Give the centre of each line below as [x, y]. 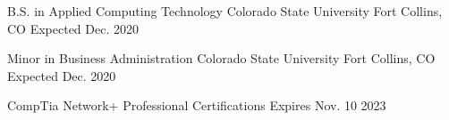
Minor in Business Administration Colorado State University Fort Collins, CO [221, 58]
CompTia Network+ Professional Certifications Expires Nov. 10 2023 [197, 105]
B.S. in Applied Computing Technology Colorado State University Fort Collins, [225, 11]
